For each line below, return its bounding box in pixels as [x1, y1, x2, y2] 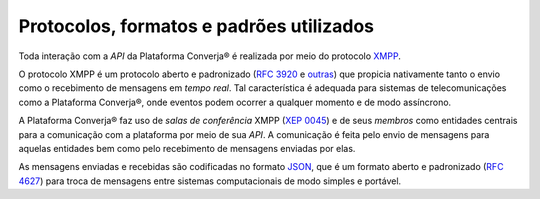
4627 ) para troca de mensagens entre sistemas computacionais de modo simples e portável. [18, 175, 402, 187]
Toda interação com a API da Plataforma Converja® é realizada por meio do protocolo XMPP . [18, 50, 402, 62]
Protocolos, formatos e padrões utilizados [18, 15, 375, 37]
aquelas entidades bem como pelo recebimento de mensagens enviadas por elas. [18, 142, 356, 154]
